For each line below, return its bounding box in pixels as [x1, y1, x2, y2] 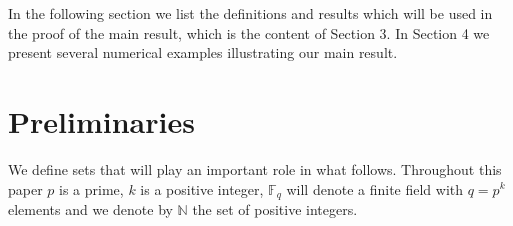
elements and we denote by [8, 198, 173, 219]
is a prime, [59, 178, 124, 199]
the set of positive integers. [192, 198, 358, 219]
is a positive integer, [140, 178, 264, 199]
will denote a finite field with [286, 178, 464, 199]
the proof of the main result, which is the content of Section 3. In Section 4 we [8, 22, 490, 43]
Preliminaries [8, 100, 195, 141]
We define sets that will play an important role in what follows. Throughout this [8, 158, 502, 179]
